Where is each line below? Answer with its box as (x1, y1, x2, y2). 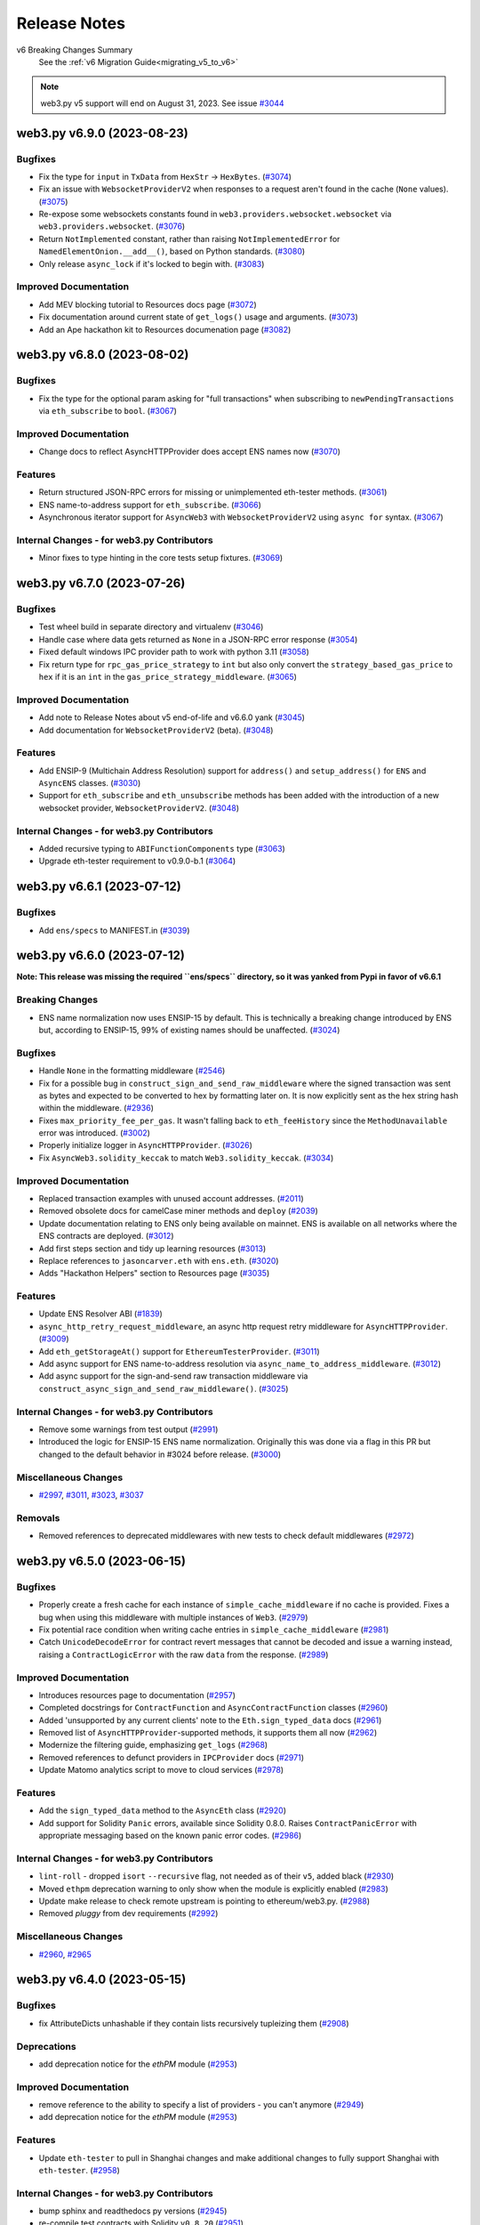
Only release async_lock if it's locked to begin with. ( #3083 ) (38, 258, 265, 269)
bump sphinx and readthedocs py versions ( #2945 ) (38, 2205, 228, 2216)
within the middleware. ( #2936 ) (38, 1103, 155, 1113)
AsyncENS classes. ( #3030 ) (38, 778, 141, 789)
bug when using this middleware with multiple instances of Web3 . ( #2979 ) (38, 1612, 308, 1622)
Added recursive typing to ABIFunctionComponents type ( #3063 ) (38, 843, 286, 854)
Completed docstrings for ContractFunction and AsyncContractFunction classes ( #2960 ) (38, 1703, 388, 1713)
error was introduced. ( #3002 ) (38, 1128, 151, 1138)
